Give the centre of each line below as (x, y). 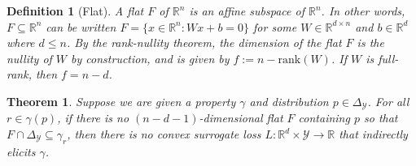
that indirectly (373, 134)
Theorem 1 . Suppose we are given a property (121, 101)
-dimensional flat (241, 118)
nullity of (29, 58)
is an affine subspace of (247, 11)
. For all (388, 101)
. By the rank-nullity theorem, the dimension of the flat (204, 43)
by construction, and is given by (150, 58)
